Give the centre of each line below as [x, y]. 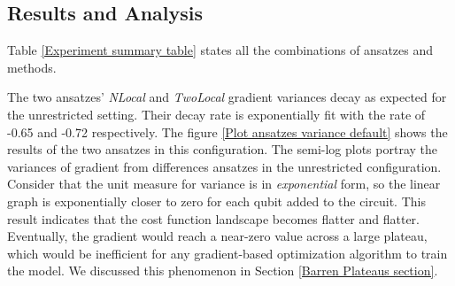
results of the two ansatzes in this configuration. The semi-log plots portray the [223, 149]
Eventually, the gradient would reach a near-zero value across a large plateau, [217, 236]
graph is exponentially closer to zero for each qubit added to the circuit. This [216, 201]
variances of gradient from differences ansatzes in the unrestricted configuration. [224, 166]
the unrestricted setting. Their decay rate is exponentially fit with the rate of [216, 114]
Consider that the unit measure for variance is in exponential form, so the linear [224, 184]
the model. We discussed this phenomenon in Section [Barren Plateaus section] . [223, 271]
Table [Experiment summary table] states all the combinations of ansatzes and [220, 50]
